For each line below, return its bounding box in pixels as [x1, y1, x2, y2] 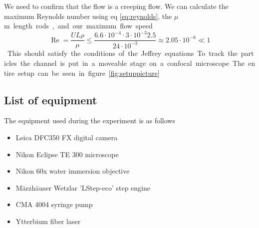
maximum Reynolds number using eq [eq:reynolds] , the [4, 10, 172, 21]
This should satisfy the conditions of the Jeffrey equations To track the [7, 48, 238, 58]
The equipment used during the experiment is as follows [4, 115, 175, 126]
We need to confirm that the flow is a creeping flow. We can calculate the [4, 1, 229, 11]
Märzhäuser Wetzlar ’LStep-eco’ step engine [15, 182, 150, 193]
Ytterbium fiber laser [15, 216, 81, 226]
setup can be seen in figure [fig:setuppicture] [18, 67, 160, 78]
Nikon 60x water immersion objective [15, 166, 130, 176]
